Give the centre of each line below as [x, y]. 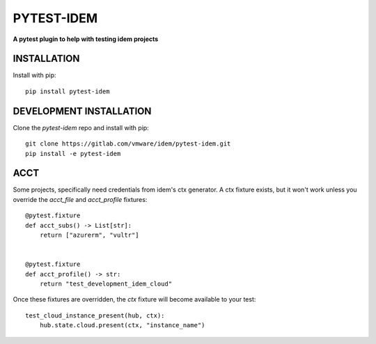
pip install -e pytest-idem [73, 154]
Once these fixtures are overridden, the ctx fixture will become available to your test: [134, 299]
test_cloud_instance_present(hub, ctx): [95, 315]
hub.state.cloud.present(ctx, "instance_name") [122, 325]
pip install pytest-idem [68, 91]
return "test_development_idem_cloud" [106, 283]
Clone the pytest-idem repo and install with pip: [81, 127]
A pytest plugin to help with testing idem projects [86, 39]
